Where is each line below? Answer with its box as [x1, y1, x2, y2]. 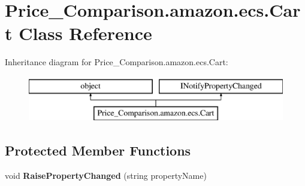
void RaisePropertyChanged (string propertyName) [5, 169, 207, 182]
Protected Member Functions [5, 141, 191, 160]
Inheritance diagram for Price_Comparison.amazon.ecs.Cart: [5, 56, 228, 68]
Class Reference [19, 21, 152, 45]
